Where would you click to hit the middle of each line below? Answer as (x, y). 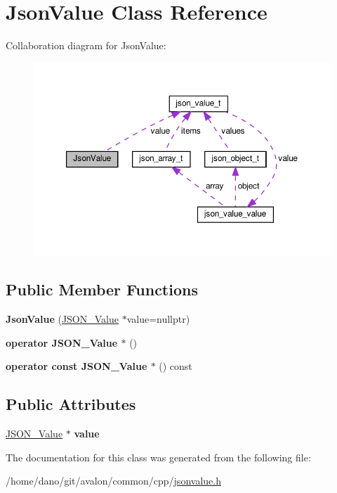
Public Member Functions (102, 289)
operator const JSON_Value (77, 366)
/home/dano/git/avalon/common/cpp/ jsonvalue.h (113, 481)
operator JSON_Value (62, 342)
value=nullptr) (158, 319)
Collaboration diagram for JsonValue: (86, 45)
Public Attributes (71, 404)
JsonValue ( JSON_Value (62, 319)
